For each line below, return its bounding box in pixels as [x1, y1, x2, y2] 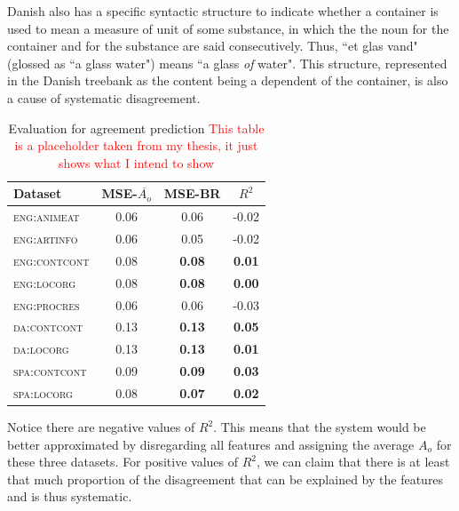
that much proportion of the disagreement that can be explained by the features [7, 469, 444, 488]
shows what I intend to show [58, 153, 215, 172]
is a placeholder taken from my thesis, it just [14, 136, 258, 155]
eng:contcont [13, 251, 90, 269]
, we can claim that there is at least [257, 452, 450, 471]
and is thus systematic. [7, 487, 132, 506]
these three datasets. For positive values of [7, 452, 239, 471]
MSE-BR [163, 184, 221, 203]
